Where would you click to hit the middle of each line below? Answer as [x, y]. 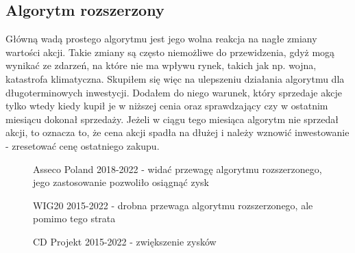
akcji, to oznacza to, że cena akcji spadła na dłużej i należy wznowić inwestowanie [177, 132]
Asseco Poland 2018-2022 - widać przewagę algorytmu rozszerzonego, [177, 169]
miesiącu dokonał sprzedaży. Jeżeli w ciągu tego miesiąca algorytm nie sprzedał [172, 119]
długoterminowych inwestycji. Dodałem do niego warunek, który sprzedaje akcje [174, 92]
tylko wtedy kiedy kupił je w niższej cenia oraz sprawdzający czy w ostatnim [167, 106]
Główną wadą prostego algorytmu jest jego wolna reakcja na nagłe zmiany [161, 39]
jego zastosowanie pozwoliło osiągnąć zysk [121, 182]
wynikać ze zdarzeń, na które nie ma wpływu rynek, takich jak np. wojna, [161, 65]
